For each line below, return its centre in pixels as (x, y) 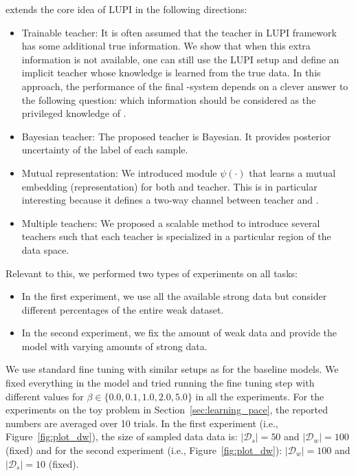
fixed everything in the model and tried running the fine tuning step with (160, 383)
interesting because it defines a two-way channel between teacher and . (170, 200)
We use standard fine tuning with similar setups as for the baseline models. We (172, 369)
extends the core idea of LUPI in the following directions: (126, 9)
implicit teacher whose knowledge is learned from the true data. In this (171, 73)
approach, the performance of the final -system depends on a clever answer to (185, 86)
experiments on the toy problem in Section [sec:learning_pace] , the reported (167, 410)
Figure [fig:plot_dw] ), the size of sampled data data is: (122, 436)
